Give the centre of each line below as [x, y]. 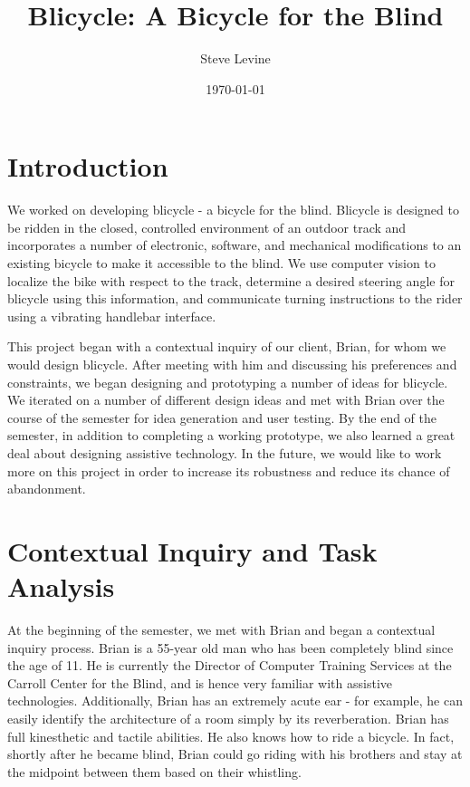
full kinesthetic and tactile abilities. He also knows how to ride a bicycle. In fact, [231, 736]
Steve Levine [235, 58]
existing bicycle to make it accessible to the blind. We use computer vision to [221, 263]
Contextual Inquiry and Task [192, 550]
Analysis [61, 586]
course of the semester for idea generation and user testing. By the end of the [222, 417]
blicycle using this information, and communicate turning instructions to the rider [235, 298]
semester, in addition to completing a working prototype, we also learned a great [231, 435]
